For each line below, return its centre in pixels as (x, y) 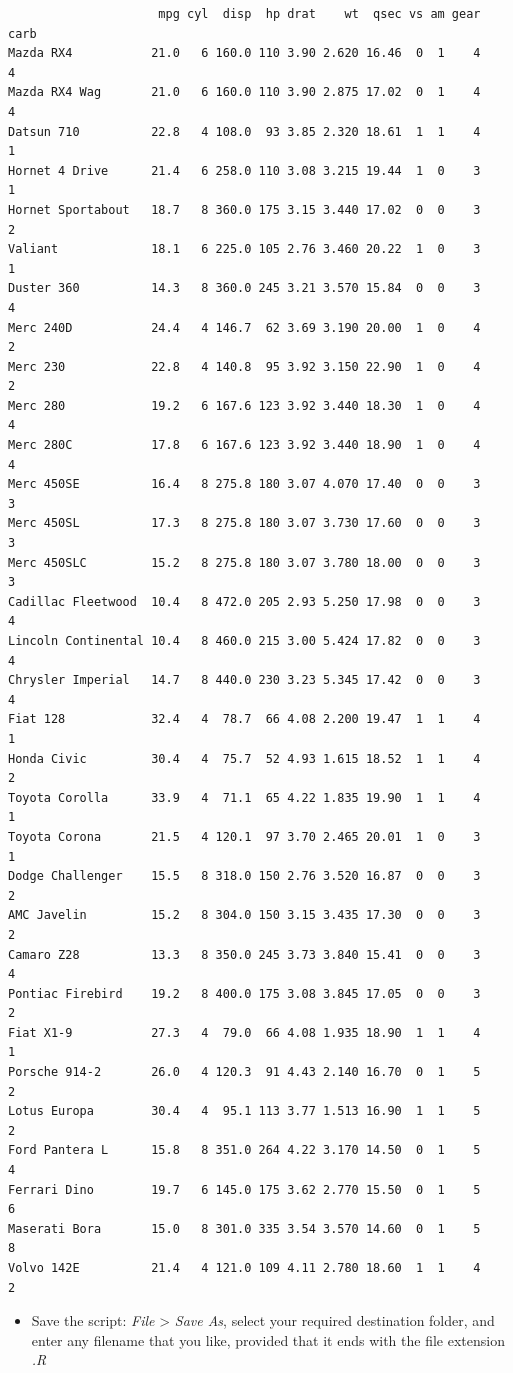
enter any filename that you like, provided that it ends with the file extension (268, 1339)
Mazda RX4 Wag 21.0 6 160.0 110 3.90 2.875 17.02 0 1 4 (244, 92)
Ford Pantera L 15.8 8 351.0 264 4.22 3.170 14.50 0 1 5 (244, 1150)
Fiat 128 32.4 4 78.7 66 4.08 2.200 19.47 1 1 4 (244, 719)
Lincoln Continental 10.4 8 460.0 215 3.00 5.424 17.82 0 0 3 (244, 641)
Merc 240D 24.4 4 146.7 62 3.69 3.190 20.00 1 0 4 (244, 327)
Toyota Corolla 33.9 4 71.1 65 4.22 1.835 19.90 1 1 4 (244, 797)
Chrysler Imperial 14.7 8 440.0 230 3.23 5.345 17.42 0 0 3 (244, 680)
